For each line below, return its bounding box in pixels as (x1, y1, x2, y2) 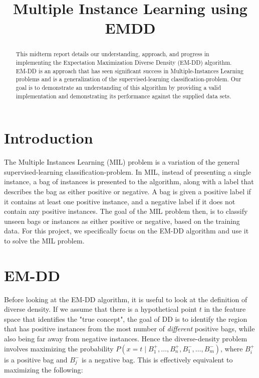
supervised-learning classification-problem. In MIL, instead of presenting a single (4, 166, 251, 177)
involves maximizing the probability (4, 343, 114, 353)
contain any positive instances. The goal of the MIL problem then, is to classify (4, 206, 248, 216)
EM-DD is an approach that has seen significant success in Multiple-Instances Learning (16, 66, 243, 75)
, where (220, 343, 243, 353)
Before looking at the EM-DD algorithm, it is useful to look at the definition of (4, 294, 247, 304)
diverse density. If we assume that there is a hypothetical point (4, 304, 197, 314)
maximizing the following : (4, 364, 83, 375)
